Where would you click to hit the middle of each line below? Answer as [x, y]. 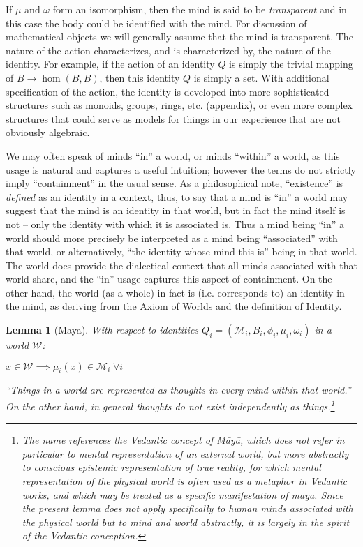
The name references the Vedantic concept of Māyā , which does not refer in [183, 440]
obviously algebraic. [48, 132]
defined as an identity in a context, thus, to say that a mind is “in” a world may [177, 196]
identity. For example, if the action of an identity [110, 64]
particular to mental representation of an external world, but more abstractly [185, 453]
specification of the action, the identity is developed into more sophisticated [168, 91]
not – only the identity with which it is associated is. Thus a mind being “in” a [175, 224]
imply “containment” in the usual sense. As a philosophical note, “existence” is [175, 183]
